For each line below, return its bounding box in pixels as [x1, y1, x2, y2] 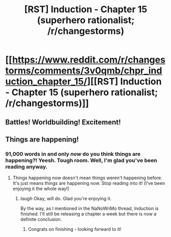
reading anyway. [5, 163, 47, 170]
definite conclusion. [20, 216, 62, 223]
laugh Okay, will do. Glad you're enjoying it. [20, 196, 112, 202]
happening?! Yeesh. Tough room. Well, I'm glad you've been [5, 157, 157, 164]
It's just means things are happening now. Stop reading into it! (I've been [12, 180, 165, 186]
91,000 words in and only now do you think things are [5, 150, 141, 157]
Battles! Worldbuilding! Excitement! [5, 117, 121, 126]
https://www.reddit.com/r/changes [12, 54, 166, 66]
